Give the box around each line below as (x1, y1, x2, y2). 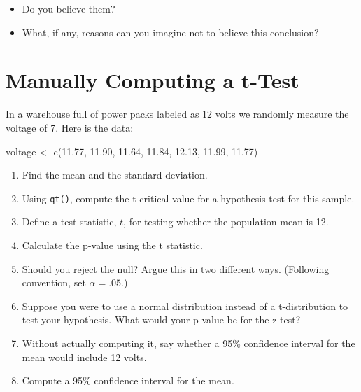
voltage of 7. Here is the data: (6, 120, 134, 134)
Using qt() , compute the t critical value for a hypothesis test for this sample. (22, 190, 355, 205)
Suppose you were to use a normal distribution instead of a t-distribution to (22, 298, 348, 313)
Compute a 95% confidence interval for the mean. (22, 373, 234, 388)
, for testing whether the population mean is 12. (123, 214, 329, 229)
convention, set (22, 275, 86, 290)
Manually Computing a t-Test (6, 66, 299, 94)
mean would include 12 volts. (22, 349, 147, 364)
